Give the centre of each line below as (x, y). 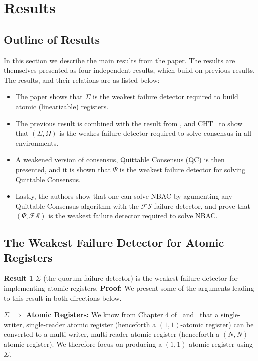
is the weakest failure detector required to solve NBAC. (133, 216)
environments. (37, 143)
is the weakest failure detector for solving (182, 169)
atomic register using (221, 344)
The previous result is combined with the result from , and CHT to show (129, 123)
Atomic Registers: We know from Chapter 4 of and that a (122, 315)
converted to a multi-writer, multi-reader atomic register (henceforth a (112, 334)
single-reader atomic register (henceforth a (91, 324)
